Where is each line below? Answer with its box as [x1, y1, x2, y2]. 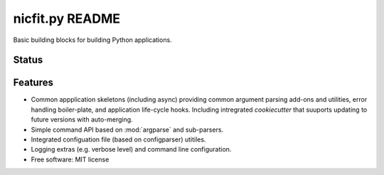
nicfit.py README [13, 11, 121, 26]
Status [13, 54, 43, 66]
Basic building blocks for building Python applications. [13, 36, 172, 44]
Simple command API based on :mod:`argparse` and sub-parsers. [31, 125, 224, 134]
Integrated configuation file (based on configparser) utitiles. [31, 135, 206, 144]
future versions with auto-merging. [31, 115, 133, 124]
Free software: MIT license [31, 155, 110, 164]
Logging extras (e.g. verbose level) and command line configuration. [31, 145, 232, 154]
